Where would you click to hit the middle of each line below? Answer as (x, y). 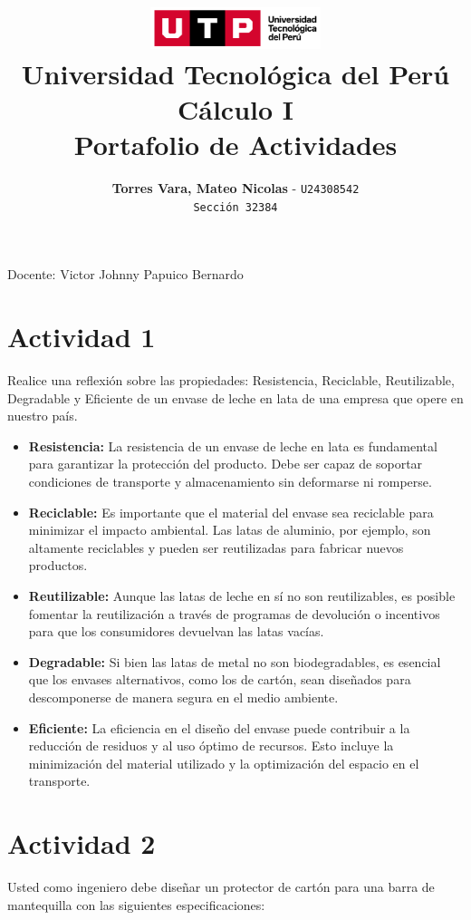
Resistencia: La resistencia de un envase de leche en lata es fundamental (233, 445)
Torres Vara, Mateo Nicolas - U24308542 (235, 188)
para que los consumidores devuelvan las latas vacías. (176, 631)
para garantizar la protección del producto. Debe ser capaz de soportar (226, 464)
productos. (58, 565)
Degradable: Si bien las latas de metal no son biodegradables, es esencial (235, 661)
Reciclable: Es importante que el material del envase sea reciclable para (231, 512)
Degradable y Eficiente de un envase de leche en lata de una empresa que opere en (235, 397)
